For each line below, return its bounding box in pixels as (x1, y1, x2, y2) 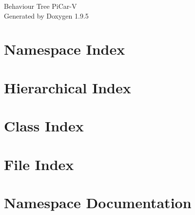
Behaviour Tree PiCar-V (4, 1, 77, 11)
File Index (4, 154, 74, 174)
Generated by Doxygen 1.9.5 (4, 10, 89, 21)
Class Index (4, 116, 84, 136)
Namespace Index (4, 39, 125, 59)
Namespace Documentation (4, 192, 192, 212)
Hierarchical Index (4, 77, 131, 97)
